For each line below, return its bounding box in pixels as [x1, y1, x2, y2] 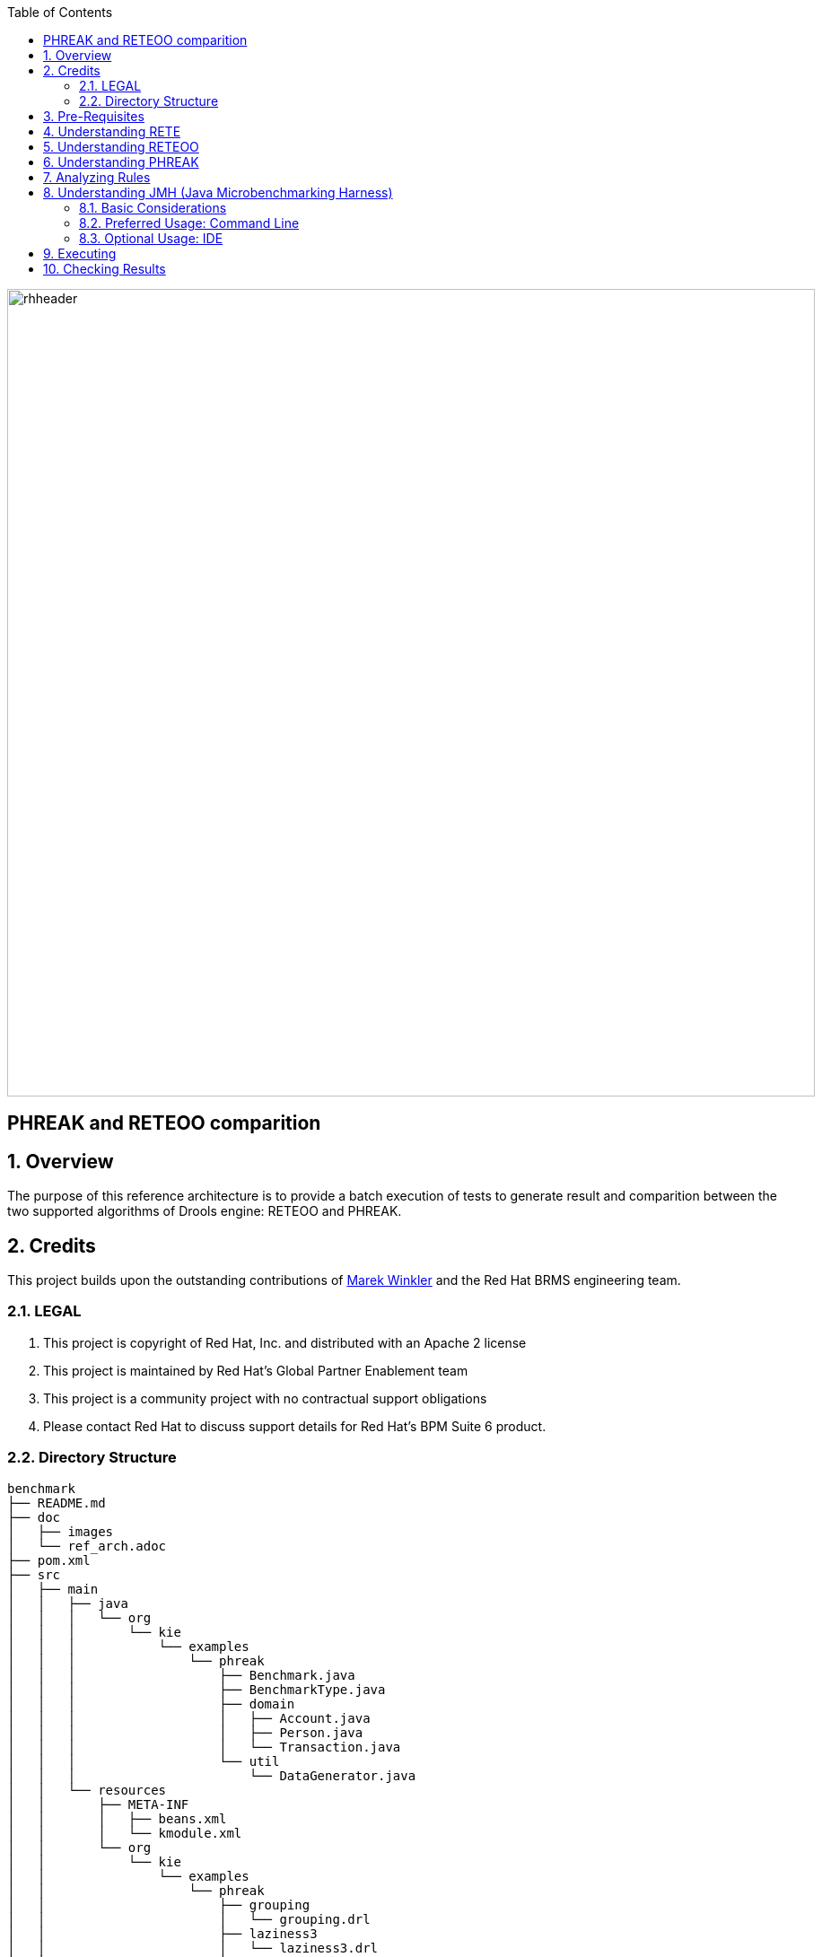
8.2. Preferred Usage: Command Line [79, 215, 300, 231]
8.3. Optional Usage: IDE [79, 231, 223, 246]
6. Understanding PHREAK [43, 154, 199, 170]
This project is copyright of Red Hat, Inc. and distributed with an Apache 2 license [43, 1334, 527, 1350]
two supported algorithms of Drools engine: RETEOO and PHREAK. [7, 1203, 402, 1219]
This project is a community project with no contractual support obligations [43, 1390, 487, 1406]
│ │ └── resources [7, 1782, 167, 1797]
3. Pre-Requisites [43, 109, 144, 124]
